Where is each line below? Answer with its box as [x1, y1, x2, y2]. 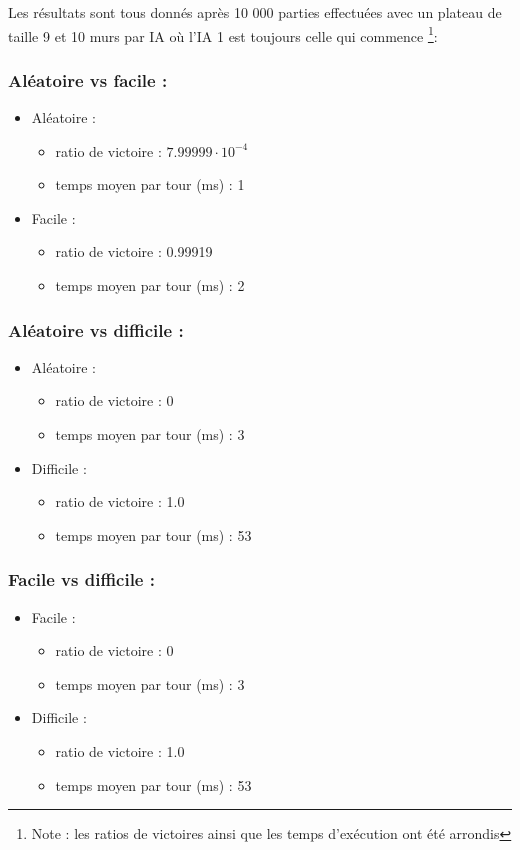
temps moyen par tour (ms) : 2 [55, 275, 245, 296]
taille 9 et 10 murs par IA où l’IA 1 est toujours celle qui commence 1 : [8, 22, 438, 46]
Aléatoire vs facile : [8, 67, 168, 92]
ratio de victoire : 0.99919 [55, 241, 213, 262]
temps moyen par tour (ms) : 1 [55, 174, 245, 195]
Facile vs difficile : [8, 567, 155, 592]
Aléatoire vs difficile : [8, 317, 184, 342]
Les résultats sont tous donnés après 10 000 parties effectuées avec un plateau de [8, 2, 502, 22]
